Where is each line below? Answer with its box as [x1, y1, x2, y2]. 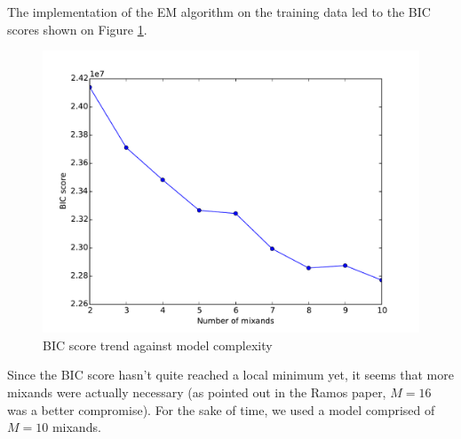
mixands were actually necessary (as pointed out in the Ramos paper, [7, 382, 386, 401]
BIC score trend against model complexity [43, 335, 273, 354]
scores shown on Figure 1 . [7, 20, 147, 38]
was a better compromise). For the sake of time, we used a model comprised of [7, 400, 435, 419]
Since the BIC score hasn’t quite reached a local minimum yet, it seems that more [7, 365, 454, 384]
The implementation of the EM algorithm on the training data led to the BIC [7, 3, 431, 20]
